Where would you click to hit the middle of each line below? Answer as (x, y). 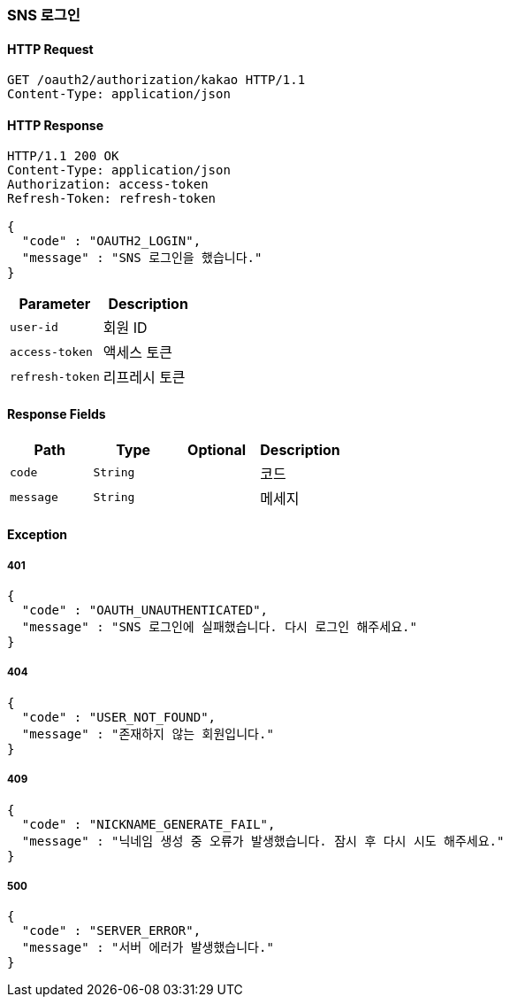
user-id (34, 327)
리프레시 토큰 (144, 378)
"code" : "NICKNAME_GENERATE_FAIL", (148, 824)
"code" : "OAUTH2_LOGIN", (111, 241)
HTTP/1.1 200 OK (63, 156)
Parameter (55, 304)
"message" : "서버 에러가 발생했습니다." (148, 948)
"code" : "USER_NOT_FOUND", (119, 717)
